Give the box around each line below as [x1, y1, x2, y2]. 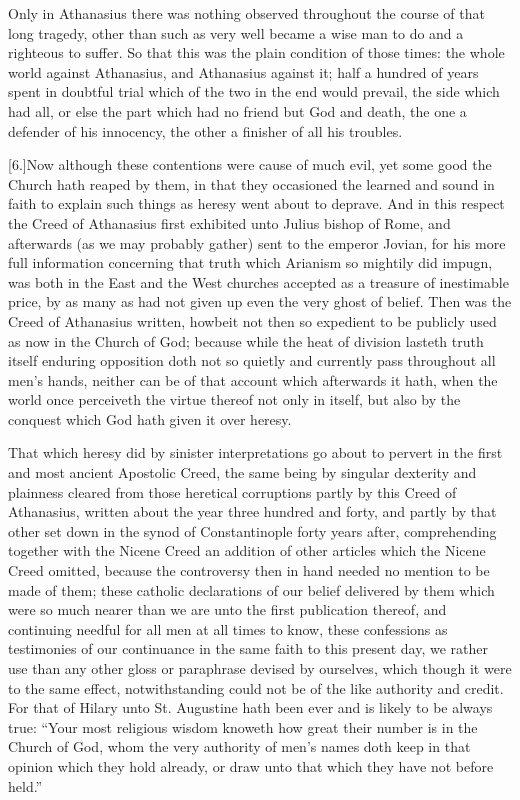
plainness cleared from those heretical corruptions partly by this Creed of [8, 481, 457, 502]
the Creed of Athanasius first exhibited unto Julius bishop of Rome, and [8, 212, 451, 233]
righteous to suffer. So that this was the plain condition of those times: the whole [8, 42, 505, 63]
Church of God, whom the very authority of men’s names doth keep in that [8, 736, 471, 757]
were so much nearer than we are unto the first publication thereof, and [8, 599, 447, 620]
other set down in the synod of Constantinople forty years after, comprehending [8, 520, 497, 541]
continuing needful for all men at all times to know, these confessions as [8, 618, 448, 639]
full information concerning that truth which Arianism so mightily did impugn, [8, 252, 493, 273]
